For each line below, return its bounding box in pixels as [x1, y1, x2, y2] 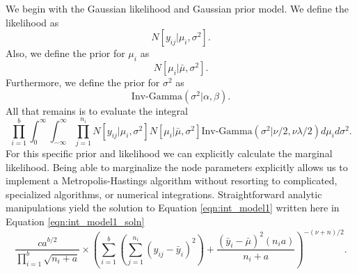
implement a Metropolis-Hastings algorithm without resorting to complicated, [6, 173, 338, 188]
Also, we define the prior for [6, 46, 125, 61]
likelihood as [6, 15, 59, 29]
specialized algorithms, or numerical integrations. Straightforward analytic [6, 186, 322, 201]
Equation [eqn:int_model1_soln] [6, 213, 145, 228]
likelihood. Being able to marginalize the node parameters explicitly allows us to [6, 159, 348, 174]
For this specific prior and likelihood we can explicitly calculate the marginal [6, 145, 333, 160]
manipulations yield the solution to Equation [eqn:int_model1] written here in [6, 200, 340, 215]
